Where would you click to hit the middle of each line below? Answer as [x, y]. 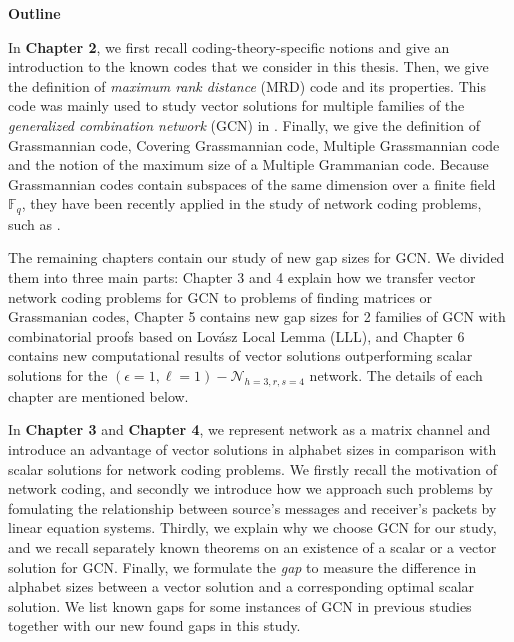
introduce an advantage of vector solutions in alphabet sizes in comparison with [252, 448]
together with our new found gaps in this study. [154, 625]
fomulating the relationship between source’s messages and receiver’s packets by [252, 507]
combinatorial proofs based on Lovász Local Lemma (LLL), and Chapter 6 [236, 335]
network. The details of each [396, 374]
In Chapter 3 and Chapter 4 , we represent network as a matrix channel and [249, 429]
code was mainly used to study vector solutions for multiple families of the [236, 105]
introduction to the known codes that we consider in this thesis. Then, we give [248, 66]
